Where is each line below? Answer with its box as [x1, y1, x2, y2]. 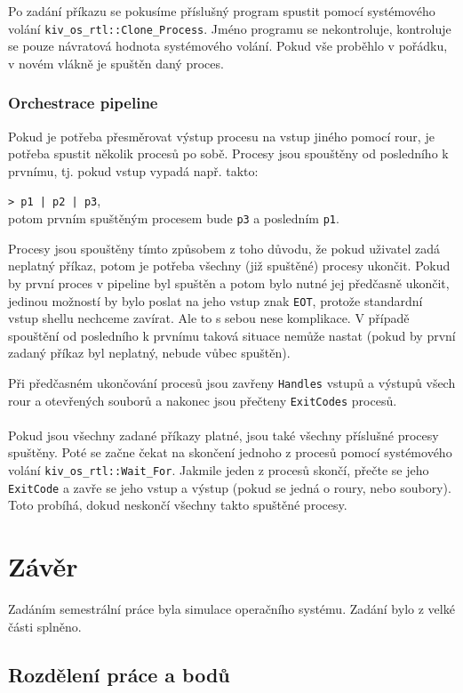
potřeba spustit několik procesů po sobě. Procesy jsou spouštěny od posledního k [8, 144, 449, 163]
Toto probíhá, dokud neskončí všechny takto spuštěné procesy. [8, 496, 347, 514]
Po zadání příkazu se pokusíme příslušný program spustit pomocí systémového [8, 2, 435, 20]
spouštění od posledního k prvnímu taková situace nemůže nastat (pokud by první [8, 326, 456, 344]
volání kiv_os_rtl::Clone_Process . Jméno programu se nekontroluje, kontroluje [8, 19, 451, 37]
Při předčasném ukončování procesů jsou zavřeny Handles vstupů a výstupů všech [8, 373, 456, 391]
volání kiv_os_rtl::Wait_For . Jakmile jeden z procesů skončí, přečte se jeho [8, 461, 429, 479]
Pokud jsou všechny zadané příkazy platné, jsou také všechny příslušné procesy [8, 425, 439, 444]
